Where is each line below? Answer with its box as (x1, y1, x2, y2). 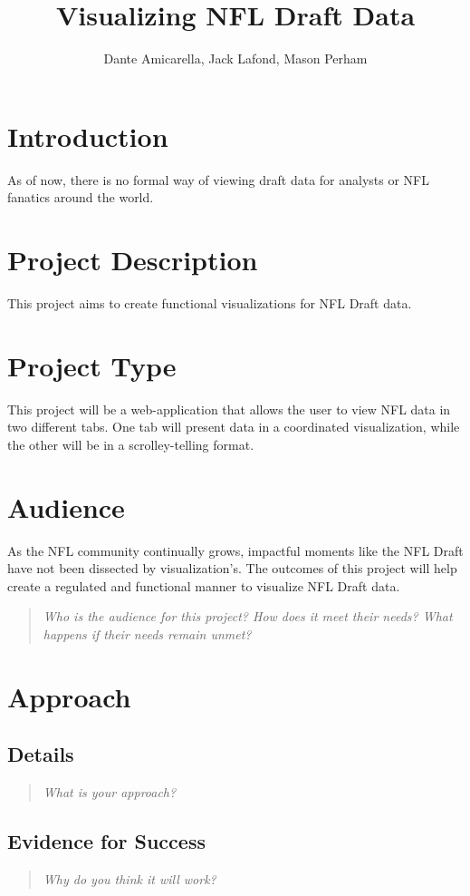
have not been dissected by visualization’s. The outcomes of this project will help (7, 559, 457, 578)
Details (7, 740, 74, 768)
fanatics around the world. (7, 188, 154, 207)
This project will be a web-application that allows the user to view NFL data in (7, 399, 451, 418)
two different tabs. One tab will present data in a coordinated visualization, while (7, 417, 460, 436)
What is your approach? (43, 783, 177, 802)
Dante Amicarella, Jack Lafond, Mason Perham (103, 49, 368, 68)
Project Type (7, 346, 177, 384)
